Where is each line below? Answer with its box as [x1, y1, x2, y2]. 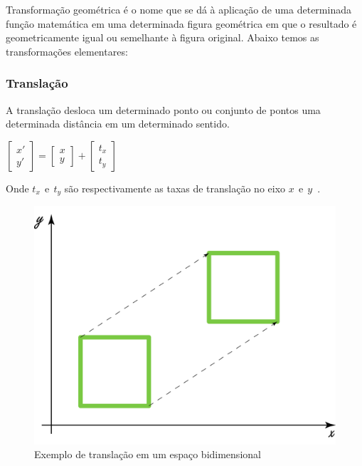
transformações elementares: [6, 43, 128, 58]
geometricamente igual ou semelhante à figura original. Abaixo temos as [6, 30, 319, 45]
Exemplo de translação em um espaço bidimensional [34, 447, 261, 462]
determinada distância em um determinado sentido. [6, 116, 230, 131]
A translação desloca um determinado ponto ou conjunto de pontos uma [6, 102, 321, 117]
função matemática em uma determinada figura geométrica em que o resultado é [6, 16, 357, 31]
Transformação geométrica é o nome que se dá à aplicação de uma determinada [6, 2, 351, 16]
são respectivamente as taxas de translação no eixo [64, 180, 286, 195]
